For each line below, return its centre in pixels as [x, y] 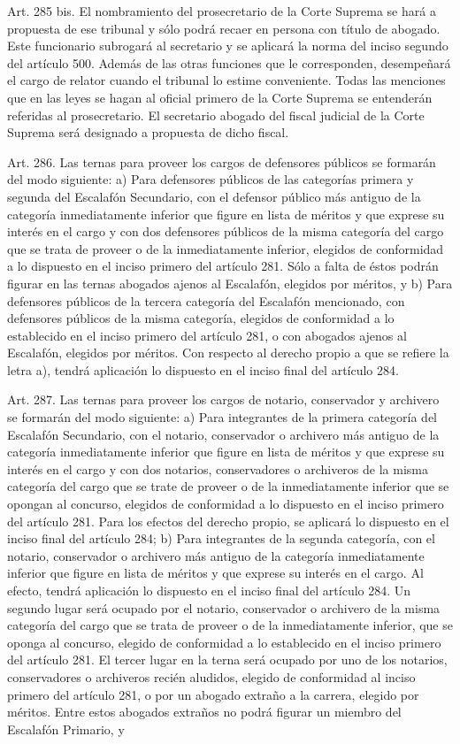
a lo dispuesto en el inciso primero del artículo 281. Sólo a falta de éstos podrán [223, 266]
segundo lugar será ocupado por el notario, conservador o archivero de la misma [224, 607]
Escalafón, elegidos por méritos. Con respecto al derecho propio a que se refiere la [228, 353]
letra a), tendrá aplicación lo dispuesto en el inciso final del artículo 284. [203, 369]
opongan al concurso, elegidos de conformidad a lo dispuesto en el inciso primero [226, 504]
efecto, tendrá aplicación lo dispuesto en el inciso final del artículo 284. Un [209, 590]
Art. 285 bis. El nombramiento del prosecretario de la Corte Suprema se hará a [222, 11]
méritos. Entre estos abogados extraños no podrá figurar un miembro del [204, 712]
